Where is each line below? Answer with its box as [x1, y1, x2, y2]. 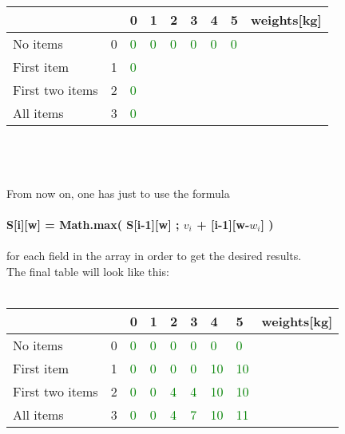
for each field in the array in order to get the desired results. [6, 247, 302, 264]
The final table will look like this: [6, 262, 169, 279]
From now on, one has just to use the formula [6, 184, 230, 201]
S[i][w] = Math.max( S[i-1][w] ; [6, 215, 180, 232]
